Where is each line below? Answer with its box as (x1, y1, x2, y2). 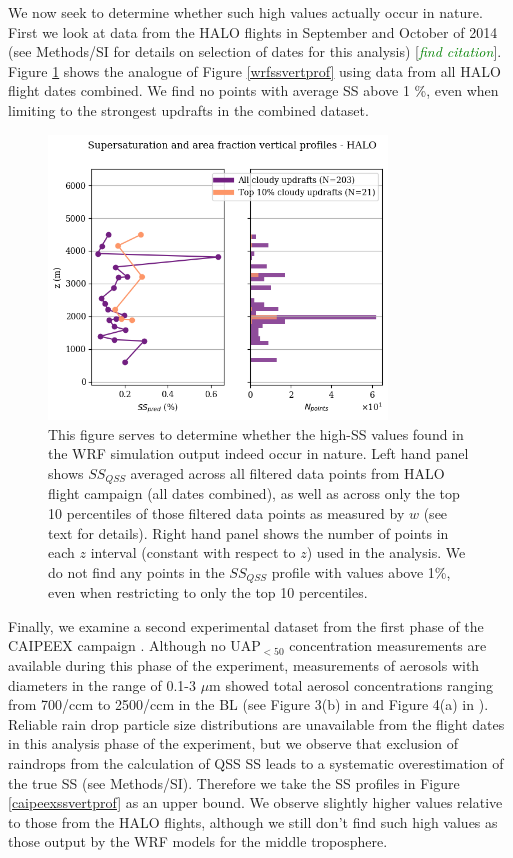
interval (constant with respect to (90, 542, 296, 563)
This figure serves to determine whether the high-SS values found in (48, 423, 464, 444)
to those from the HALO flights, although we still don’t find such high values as (8, 811, 498, 832)
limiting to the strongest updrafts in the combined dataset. (8, 99, 369, 120)
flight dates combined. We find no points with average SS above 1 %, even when (8, 80, 499, 101)
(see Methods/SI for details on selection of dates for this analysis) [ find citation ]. (8, 41, 502, 62)
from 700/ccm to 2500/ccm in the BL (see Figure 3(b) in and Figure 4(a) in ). (8, 694, 489, 715)
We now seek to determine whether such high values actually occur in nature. (8, 2, 483, 22)
